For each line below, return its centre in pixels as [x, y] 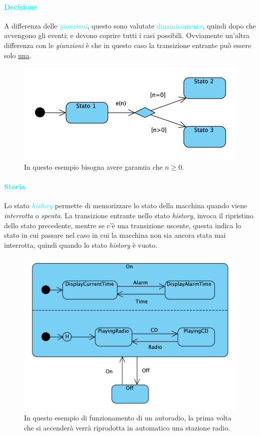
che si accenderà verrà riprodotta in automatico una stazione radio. [127, 428]
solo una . [18, 55]
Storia [15, 186]
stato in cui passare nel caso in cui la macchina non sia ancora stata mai [115, 235]
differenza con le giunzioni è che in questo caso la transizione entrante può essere [128, 45]
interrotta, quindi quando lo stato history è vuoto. [81, 245]
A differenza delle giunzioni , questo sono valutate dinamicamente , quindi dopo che [130, 25]
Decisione [21, 6]
